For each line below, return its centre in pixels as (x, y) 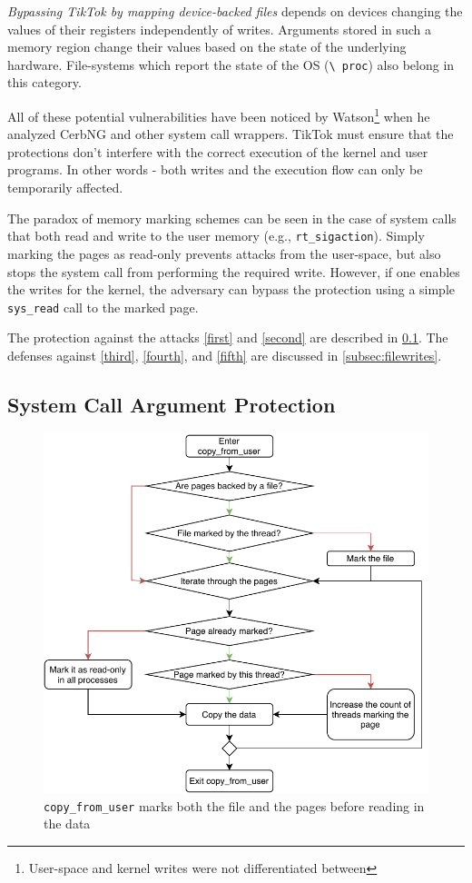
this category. (44, 82)
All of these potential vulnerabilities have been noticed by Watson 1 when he (219, 115)
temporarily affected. (65, 188)
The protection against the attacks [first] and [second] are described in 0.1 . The (228, 337)
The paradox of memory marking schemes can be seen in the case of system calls (232, 218)
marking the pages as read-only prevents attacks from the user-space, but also (224, 253)
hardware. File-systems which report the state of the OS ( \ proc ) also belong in (231, 64)
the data (67, 823)
